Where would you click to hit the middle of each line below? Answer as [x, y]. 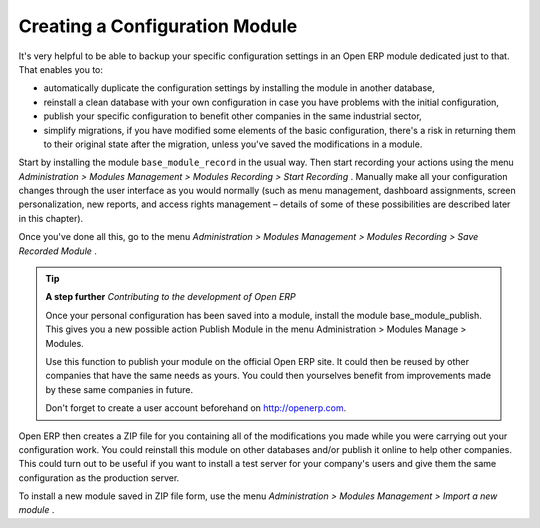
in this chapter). [51, 218]
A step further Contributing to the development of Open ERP [170, 297]
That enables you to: [61, 69]
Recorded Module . [57, 251]
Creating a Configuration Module [158, 26]
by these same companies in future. [119, 389]
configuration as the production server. [99, 477]
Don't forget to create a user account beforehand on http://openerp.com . [196, 408]
